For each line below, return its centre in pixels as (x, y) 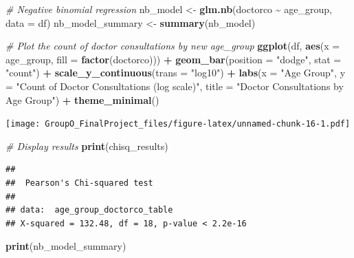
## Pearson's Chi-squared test (79, 183)
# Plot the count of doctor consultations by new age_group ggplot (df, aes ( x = (173, 46)
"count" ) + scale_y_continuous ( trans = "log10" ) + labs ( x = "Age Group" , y (176, 73)
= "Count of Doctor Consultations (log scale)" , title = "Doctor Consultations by (175, 86)
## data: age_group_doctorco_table (89, 210)
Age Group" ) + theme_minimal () (82, 99)
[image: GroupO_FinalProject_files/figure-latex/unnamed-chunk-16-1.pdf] (178, 124)
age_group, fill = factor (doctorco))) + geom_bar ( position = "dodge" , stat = (174, 59)
